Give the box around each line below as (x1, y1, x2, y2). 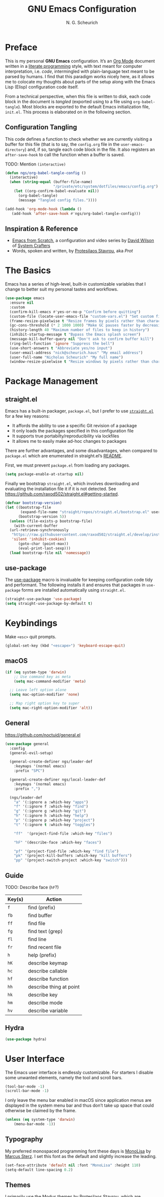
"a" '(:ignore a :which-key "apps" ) (14, 800, 89, 805)
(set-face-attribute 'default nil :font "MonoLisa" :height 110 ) (5, 1163, 141, 1168)
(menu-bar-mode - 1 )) (14, 1122, 56, 1127)
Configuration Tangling (5, 123, 77, 131)
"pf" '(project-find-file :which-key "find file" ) (14, 848, 119, 854)
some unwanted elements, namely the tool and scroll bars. (5, 1074, 123, 1080)
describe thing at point (28, 983, 80, 990)
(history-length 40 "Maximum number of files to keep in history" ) (9, 328, 150, 332)
